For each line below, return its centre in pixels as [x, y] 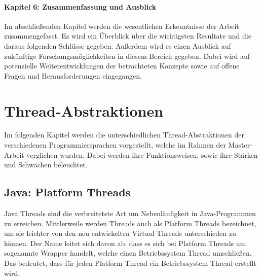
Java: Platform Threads [67, 192]
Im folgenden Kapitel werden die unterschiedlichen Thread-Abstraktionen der [124, 135]
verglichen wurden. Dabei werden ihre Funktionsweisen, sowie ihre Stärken [142, 154]
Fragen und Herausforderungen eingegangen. [73, 75]
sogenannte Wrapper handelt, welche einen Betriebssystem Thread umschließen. [128, 253]
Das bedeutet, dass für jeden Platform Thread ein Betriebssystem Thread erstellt [130, 263]
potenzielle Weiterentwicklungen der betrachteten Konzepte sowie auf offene [122, 66]
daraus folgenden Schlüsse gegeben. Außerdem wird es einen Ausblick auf [118, 45]
